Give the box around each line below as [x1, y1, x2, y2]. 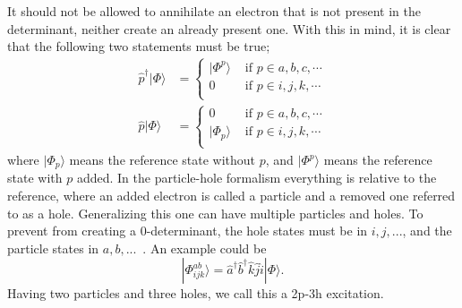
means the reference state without [69, 150, 256, 168]
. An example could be [142, 238, 267, 257]
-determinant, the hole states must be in [146, 221, 368, 240]
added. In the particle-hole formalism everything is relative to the [76, 168, 437, 187]
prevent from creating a [7, 221, 137, 240]
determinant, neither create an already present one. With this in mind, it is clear [7, 19, 451, 38]
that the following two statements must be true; [7, 37, 270, 56]
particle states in [7, 238, 99, 257]
